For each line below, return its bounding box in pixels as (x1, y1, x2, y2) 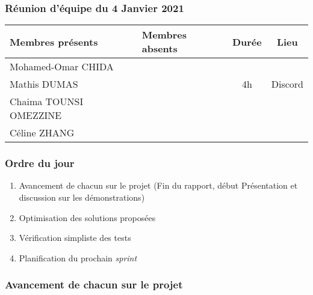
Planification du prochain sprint (19, 251, 137, 264)
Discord (271, 77, 303, 91)
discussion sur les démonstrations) (19, 191, 145, 204)
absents (141, 41, 178, 56)
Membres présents (10, 34, 98, 49)
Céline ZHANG (10, 126, 75, 140)
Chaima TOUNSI (10, 94, 84, 109)
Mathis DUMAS (10, 77, 78, 91)
